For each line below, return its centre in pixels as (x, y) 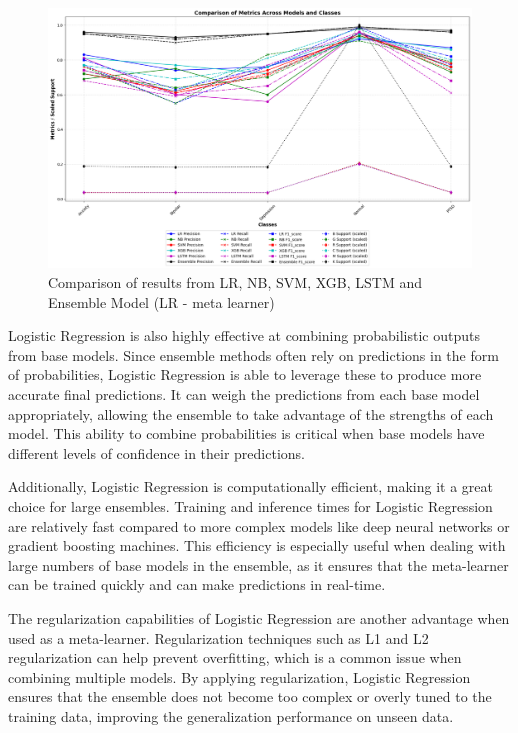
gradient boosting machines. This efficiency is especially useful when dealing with (257, 545)
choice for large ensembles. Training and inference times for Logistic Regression (250, 505)
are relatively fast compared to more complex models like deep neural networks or (259, 525)
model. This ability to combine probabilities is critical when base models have (246, 433)
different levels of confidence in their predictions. (156, 452)
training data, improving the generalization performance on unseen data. (231, 715)
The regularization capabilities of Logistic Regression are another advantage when (259, 617)
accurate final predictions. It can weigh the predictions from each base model (244, 394)
